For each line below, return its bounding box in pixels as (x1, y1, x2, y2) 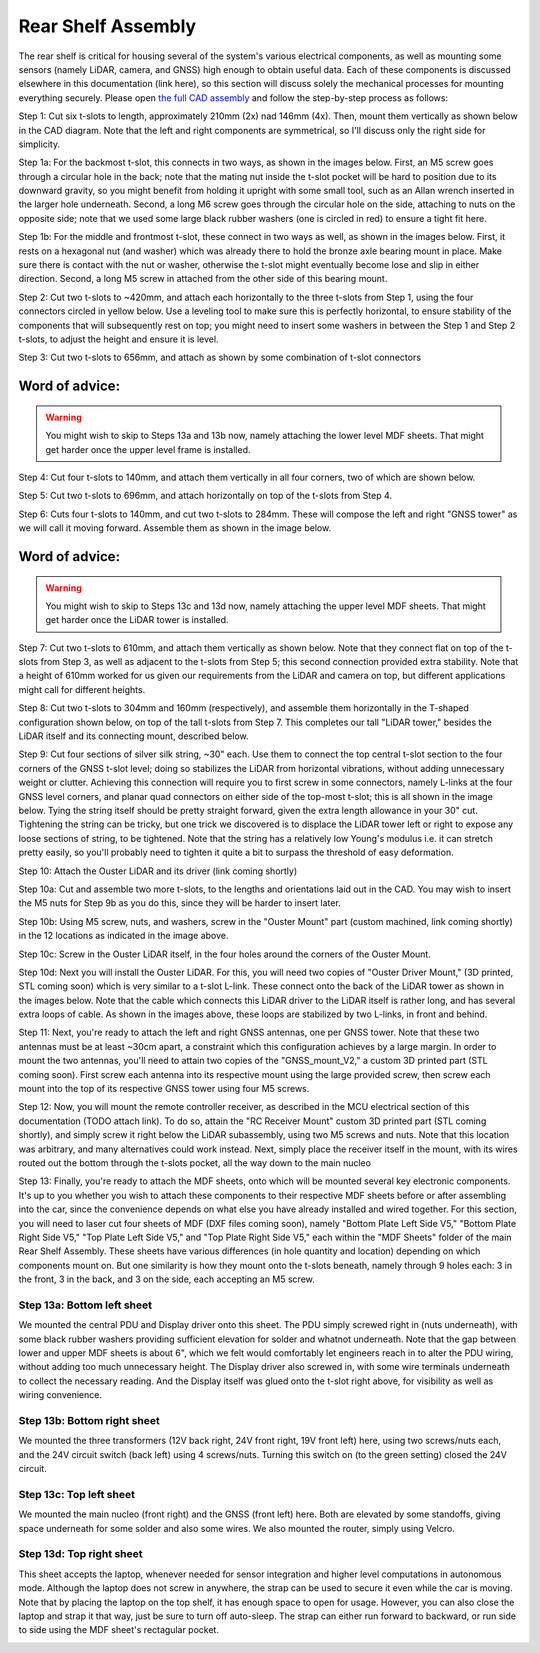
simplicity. (18, 138, 60, 150)
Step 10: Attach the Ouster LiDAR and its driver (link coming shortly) (18, 865, 298, 877)
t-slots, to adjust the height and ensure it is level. (18, 333, 219, 345)
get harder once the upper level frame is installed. (45, 443, 251, 455)
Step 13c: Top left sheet (18, 1487, 135, 1501)
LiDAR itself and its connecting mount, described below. (18, 730, 249, 742)
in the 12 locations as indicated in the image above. (18, 930, 229, 942)
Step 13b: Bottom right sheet (18, 1413, 160, 1427)
